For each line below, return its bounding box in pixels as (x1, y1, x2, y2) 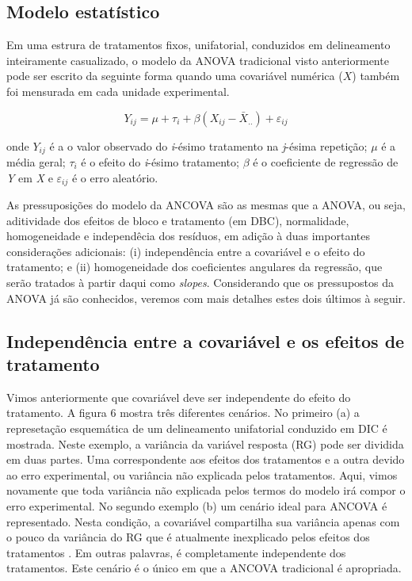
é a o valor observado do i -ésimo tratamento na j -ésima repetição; (49, 137, 368, 154)
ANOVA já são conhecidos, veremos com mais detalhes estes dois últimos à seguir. (6, 289, 406, 306)
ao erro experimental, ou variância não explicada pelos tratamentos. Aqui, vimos (6, 466, 398, 483)
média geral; (6, 154, 66, 170)
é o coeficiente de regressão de (253, 154, 399, 170)
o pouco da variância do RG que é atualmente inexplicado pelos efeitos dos (6, 529, 370, 545)
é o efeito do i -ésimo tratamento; (81, 154, 239, 170)
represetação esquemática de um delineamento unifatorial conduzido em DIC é (6, 420, 387, 437)
